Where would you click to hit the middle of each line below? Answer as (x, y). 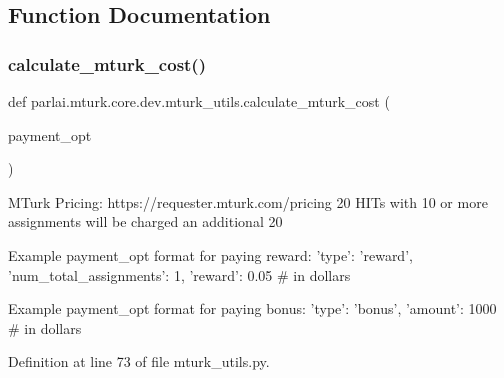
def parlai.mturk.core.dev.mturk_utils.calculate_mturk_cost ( (199, 101)
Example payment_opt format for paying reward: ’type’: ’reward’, (210, 254)
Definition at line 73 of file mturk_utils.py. (139, 361)
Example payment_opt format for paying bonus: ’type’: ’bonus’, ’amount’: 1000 (252, 308)
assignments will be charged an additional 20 (145, 221)
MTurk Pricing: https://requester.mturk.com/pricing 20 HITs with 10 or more (248, 201)
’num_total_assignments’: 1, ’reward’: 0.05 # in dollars (179, 274)
